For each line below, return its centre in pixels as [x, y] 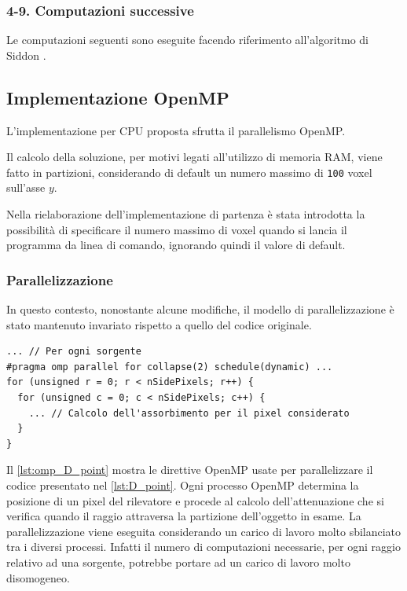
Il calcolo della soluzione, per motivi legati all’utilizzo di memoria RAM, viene [194, 157]
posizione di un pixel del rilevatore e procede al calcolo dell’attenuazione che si [195, 500]
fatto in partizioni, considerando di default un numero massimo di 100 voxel [189, 172]
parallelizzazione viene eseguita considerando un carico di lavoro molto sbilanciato [204, 531]
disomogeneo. [38, 577]
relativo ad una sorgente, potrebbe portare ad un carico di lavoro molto [178, 562]
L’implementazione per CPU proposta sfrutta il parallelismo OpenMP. [176, 130]
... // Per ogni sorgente [74, 352]
